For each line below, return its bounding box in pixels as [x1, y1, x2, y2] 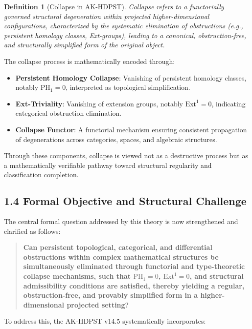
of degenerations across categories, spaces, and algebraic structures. [15, 134, 217, 144]
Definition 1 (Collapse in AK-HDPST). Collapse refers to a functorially [4, 1, 224, 11]
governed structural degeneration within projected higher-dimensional [4, 11, 209, 21]
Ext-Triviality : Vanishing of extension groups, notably [15, 98, 183, 108]
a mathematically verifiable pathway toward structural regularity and [4, 160, 212, 170]
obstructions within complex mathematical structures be [23, 251, 219, 262]
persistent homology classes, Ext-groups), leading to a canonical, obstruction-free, [4, 30, 247, 40]
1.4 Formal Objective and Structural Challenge [4, 193, 247, 208]
